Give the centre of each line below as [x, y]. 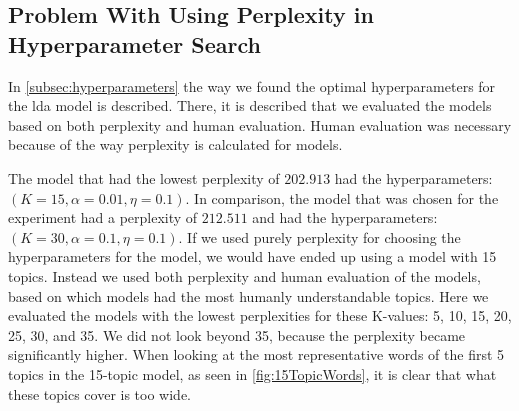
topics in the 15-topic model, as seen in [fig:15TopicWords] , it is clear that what [252, 373]
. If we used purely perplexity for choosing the [319, 236]
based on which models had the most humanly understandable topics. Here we [248, 295]
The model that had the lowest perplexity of [144, 177]
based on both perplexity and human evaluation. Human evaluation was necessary [260, 124]
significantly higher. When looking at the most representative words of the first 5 [256, 354]
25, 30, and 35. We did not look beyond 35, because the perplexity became [237, 334]
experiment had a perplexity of [103, 217]
